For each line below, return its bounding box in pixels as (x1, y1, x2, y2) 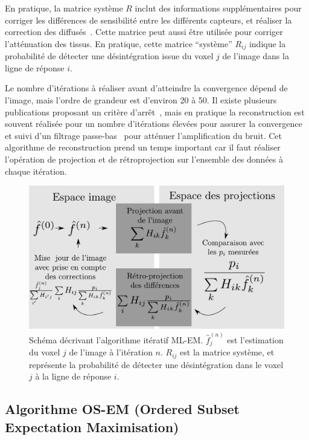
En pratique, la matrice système (5, 2, 123, 14)
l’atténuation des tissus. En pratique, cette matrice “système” (5, 37, 232, 50)
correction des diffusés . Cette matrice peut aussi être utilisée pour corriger (5, 25, 283, 38)
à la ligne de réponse (35, 370, 112, 383)
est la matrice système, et (180, 346, 275, 358)
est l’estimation (227, 333, 284, 346)
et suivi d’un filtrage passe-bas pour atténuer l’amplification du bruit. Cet (5, 129, 282, 141)
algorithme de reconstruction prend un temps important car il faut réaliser (5, 141, 281, 154)
